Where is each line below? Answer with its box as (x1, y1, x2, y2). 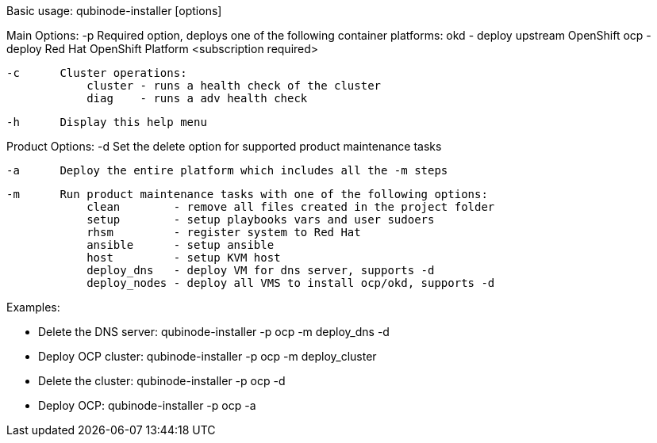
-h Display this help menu (6, 116, 207, 128)
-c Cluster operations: (6, 67, 187, 79)
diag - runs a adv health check (86, 92, 308, 105)
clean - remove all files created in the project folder (86, 200, 495, 213)
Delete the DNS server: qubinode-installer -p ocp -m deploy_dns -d (38, 325, 390, 338)
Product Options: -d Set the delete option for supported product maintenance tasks (6, 139, 442, 153)
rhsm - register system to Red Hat (86, 226, 361, 239)
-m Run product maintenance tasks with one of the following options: (6, 188, 488, 200)
